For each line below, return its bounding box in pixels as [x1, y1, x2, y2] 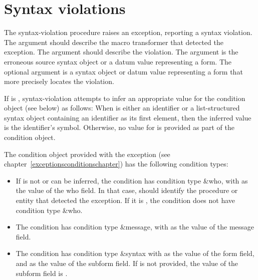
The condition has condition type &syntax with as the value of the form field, [16, 248, 254, 258]
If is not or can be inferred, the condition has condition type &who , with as [16, 175, 248, 185]
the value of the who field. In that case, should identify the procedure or [16, 185, 238, 195]
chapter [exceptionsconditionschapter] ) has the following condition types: [4, 158, 228, 169]
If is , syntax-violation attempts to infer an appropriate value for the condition [4, 92, 245, 103]
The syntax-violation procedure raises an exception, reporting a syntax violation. [4, 27, 252, 37]
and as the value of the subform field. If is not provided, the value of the [16, 258, 238, 268]
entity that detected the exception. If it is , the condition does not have [16, 195, 235, 205]
